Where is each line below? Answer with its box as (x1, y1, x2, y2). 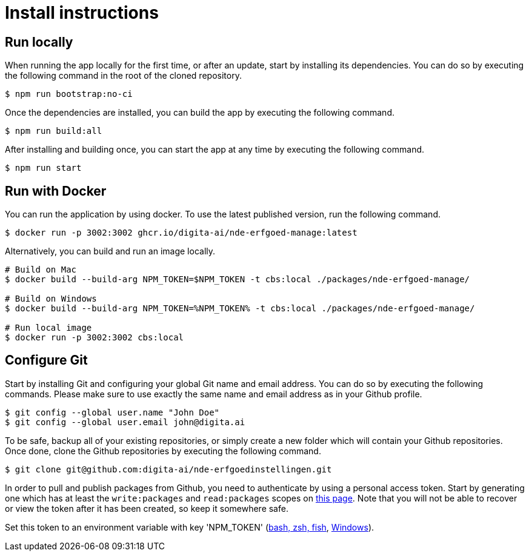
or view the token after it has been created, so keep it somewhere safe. (5, 503, 288, 514)
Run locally (5, 34, 73, 50)
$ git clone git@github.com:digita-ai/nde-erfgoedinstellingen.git (5, 464, 332, 474)
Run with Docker (5, 183, 107, 199)
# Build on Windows (5, 294, 97, 304)
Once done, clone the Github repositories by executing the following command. (5, 445, 321, 456)
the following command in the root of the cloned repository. (5, 70, 242, 81)
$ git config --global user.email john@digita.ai (5, 417, 245, 427)
